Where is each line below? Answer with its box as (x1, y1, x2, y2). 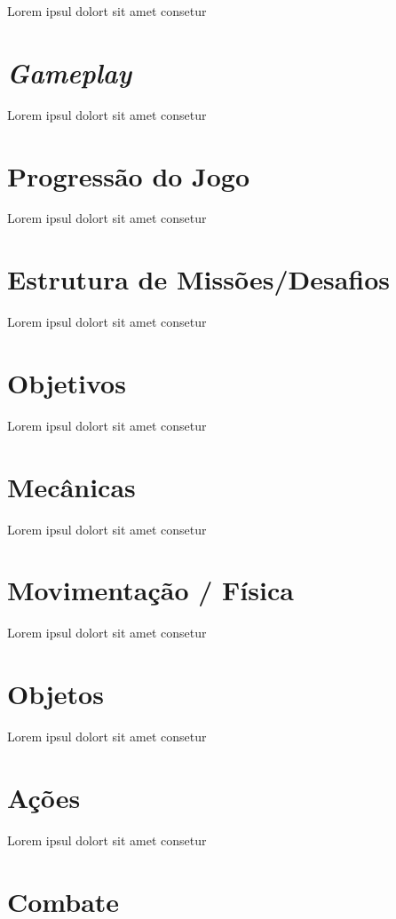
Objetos (7, 676, 104, 712)
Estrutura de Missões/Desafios (7, 261, 391, 297)
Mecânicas (7, 468, 136, 504)
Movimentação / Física (7, 572, 294, 608)
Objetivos (7, 364, 126, 400)
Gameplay (7, 53, 132, 91)
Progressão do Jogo (7, 157, 250, 194)
